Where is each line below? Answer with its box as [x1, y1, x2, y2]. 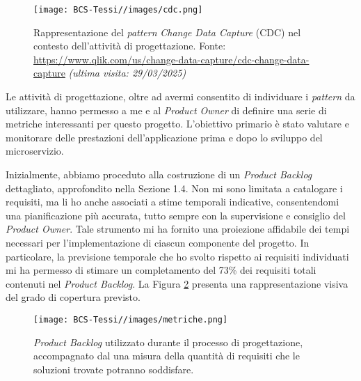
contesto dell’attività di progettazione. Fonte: [33, 38, 226, 53]
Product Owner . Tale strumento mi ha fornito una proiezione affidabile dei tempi [6, 221, 350, 236]
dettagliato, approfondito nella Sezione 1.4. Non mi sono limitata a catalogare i [6, 180, 343, 195]
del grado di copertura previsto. [6, 290, 141, 304]
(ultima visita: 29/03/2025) [68, 65, 186, 80]
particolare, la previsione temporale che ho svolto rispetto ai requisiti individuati [6, 249, 349, 263]
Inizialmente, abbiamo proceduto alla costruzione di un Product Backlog [6, 167, 312, 181]
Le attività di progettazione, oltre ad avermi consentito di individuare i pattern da [6, 89, 355, 104]
